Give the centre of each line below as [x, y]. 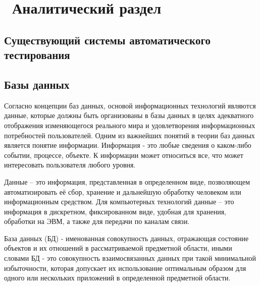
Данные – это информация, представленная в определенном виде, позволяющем [127, 181]
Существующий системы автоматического [107, 40]
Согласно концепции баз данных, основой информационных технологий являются [130, 105]
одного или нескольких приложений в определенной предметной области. [117, 278]
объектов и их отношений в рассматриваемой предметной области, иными [118, 248]
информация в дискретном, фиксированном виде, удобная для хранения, [115, 211]
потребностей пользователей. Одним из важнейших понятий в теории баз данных [129, 135]
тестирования [37, 55]
